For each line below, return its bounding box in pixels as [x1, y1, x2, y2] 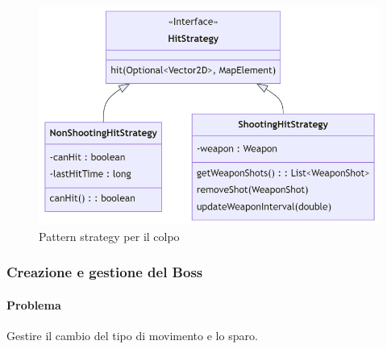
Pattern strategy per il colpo [39, 227, 180, 244]
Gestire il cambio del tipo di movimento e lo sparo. [6, 326, 258, 343]
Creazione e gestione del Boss [6, 262, 203, 282]
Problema [6, 296, 61, 313]
